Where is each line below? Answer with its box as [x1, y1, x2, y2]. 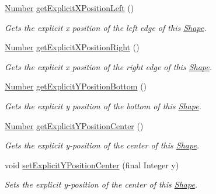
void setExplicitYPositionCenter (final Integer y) [5, 158, 179, 171]
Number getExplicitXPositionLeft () [5, 2, 134, 13]
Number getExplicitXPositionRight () [5, 41, 140, 53]
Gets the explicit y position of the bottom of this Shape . [5, 99, 201, 112]
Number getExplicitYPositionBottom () [5, 80, 147, 92]
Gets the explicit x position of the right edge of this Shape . [5, 60, 212, 72]
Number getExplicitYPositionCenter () [5, 119, 144, 131]
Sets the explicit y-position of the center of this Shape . [5, 178, 198, 190]
